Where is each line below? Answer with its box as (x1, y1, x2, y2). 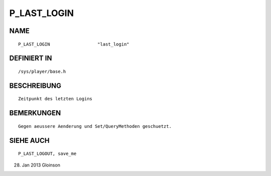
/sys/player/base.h (18, 68, 66, 74)
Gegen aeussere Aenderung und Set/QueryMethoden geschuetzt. (18, 123, 172, 129)
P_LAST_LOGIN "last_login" (18, 41, 130, 47)
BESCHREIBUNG (9, 81, 62, 90)
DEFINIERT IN (9, 54, 52, 63)
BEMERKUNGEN (9, 109, 61, 117)
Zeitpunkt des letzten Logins (18, 96, 93, 102)
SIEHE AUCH (9, 136, 50, 145)
